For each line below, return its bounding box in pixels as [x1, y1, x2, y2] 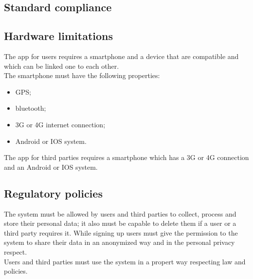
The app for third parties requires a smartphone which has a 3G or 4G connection [4, 152, 249, 162]
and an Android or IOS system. [4, 161, 98, 172]
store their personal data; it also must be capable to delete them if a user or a [4, 218, 236, 228]
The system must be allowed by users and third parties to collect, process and [4, 208, 236, 219]
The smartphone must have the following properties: [4, 70, 160, 80]
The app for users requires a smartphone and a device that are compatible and [4, 51, 239, 61]
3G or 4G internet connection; [15, 119, 106, 129]
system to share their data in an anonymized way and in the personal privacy [4, 237, 235, 247]
